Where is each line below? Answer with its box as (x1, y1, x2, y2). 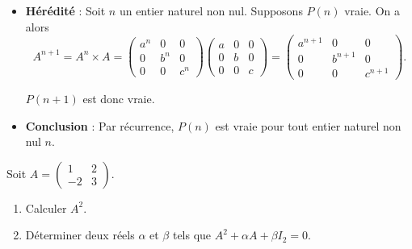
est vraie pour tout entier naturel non (215, 117, 401, 134)
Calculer (25, 199, 67, 216)
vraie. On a (344, 2, 401, 19)
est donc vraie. (82, 90, 155, 106)
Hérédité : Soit (25, 2, 106, 19)
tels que (172, 226, 212, 243)
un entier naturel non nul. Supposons (119, 2, 303, 19)
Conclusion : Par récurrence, (25, 117, 174, 134)
